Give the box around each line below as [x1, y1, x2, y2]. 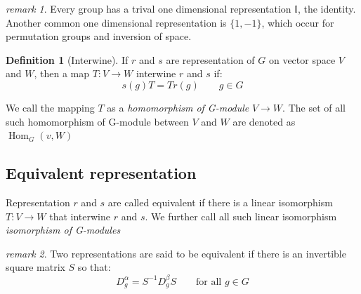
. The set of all [282, 100, 346, 114]
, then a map [34, 66, 90, 81]
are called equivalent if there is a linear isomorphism [107, 194, 333, 209]
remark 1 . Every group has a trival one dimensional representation [6, 1, 291, 15]
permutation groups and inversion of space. [6, 29, 192, 44]
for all [196, 276, 222, 287]
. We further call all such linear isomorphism [145, 208, 337, 223]
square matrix [6, 260, 65, 274]
